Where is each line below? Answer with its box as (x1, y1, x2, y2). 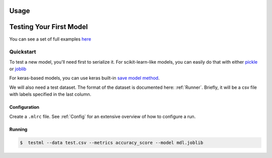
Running (9, 126, 28, 132)
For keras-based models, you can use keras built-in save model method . (9, 75, 160, 81)
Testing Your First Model (9, 23, 88, 31)
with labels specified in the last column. (9, 91, 92, 97)
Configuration (9, 104, 40, 110)
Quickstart (9, 48, 36, 55)
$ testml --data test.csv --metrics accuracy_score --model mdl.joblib (20, 139, 203, 145)
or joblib (9, 66, 27, 72)
